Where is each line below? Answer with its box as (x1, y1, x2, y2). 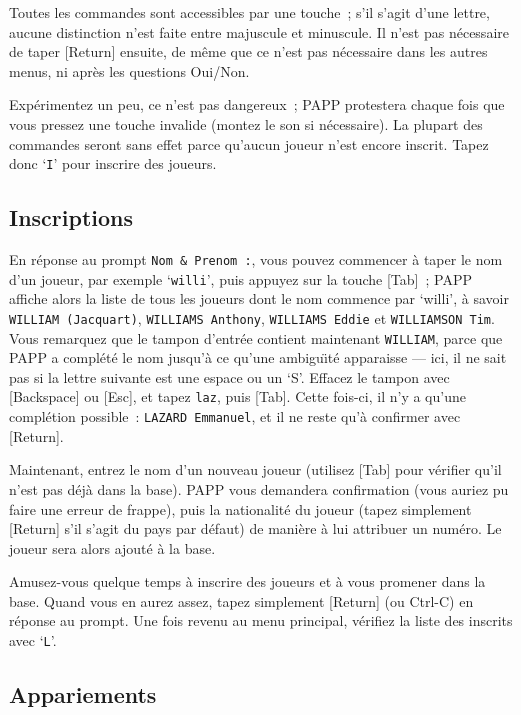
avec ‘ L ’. (9, 630, 57, 651)
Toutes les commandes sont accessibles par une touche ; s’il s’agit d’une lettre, (9, 2, 490, 22)
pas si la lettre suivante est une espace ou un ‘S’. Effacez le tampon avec (9, 366, 450, 387)
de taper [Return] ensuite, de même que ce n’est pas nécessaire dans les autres (9, 41, 488, 62)
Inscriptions (9, 202, 134, 233)
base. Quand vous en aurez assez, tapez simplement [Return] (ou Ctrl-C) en (9, 590, 474, 611)
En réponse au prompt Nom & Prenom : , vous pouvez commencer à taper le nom (9, 249, 503, 270)
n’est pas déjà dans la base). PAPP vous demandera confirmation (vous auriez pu (9, 478, 509, 499)
